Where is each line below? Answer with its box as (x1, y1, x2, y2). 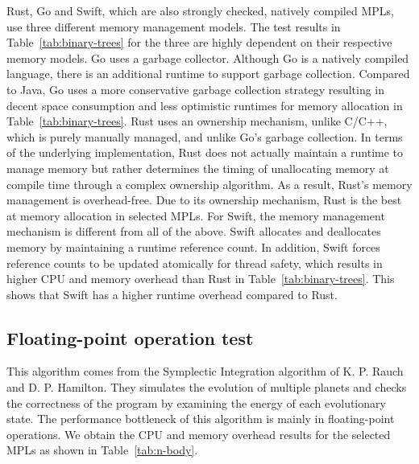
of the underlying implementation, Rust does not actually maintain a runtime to (6, 144, 404, 161)
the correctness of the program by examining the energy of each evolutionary (6, 394, 386, 411)
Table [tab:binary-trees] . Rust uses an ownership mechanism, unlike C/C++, (6, 113, 388, 129)
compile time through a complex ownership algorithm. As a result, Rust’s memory (6, 175, 413, 192)
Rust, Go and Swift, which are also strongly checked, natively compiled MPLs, (6, 2, 394, 18)
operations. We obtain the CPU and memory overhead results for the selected (6, 425, 391, 442)
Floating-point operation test (6, 325, 254, 350)
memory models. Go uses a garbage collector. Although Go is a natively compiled (6, 49, 409, 66)
